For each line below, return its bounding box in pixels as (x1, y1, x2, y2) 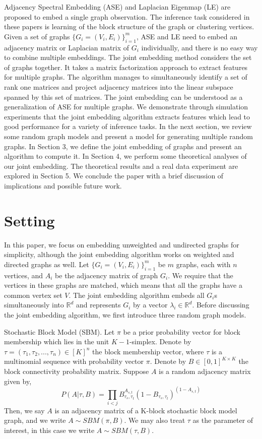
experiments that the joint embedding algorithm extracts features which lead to (4, 111, 250, 121)
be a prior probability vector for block (123, 326, 240, 337)
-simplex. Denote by (129, 336, 191, 347)
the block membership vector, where (92, 346, 204, 356)
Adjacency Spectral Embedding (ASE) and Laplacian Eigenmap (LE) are (4, 2, 231, 12)
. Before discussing (192, 299, 249, 310)
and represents (76, 299, 121, 310)
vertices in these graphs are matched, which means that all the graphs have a (4, 280, 242, 290)
